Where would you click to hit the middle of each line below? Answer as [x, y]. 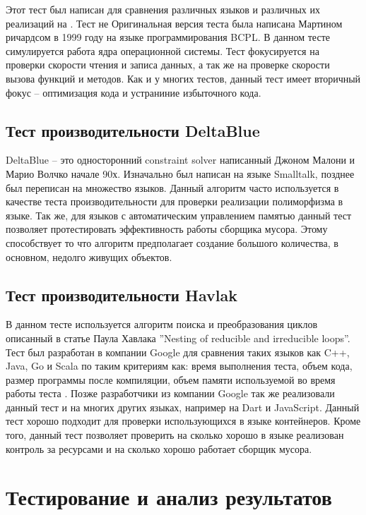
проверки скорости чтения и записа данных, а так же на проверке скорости [168, 65]
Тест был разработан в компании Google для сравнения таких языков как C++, [178, 352]
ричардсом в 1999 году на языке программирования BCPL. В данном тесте [168, 37]
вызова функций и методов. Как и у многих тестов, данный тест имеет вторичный [183, 78]
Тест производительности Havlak [122, 295]
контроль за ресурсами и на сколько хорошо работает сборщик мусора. [159, 448]
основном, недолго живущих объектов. [89, 256]
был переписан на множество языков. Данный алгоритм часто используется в [172, 187]
